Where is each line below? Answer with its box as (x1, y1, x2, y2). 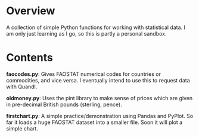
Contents (6, 51, 54, 65)
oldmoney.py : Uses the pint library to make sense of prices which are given (6, 94, 193, 101)
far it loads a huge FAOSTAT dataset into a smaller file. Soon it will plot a (6, 119, 183, 126)
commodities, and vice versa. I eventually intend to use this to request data (6, 77, 191, 84)
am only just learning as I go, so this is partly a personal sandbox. (6, 30, 167, 37)
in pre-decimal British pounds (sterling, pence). (6, 101, 122, 108)
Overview (6, 4, 55, 18)
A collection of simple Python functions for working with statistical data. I (6, 24, 186, 31)
